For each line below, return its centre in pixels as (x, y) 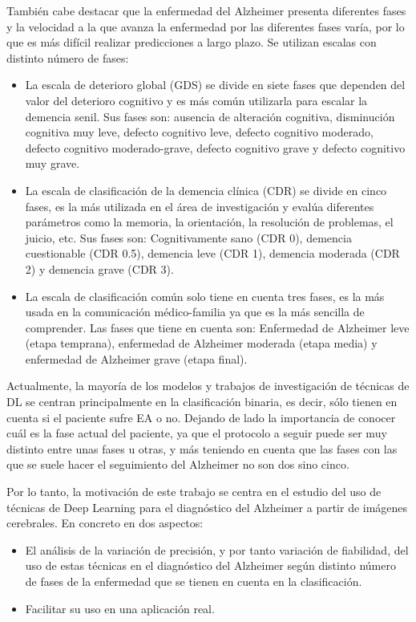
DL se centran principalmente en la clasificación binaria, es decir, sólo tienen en (202, 402)
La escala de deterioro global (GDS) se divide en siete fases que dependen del (215, 85)
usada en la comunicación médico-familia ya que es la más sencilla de (195, 312)
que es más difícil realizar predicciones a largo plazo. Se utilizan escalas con (192, 42)
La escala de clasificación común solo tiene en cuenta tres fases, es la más (205, 296)
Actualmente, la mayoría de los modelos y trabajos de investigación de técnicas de (208, 386)
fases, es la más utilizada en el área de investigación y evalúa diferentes (200, 206)
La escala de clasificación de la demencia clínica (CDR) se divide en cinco (206, 190)
